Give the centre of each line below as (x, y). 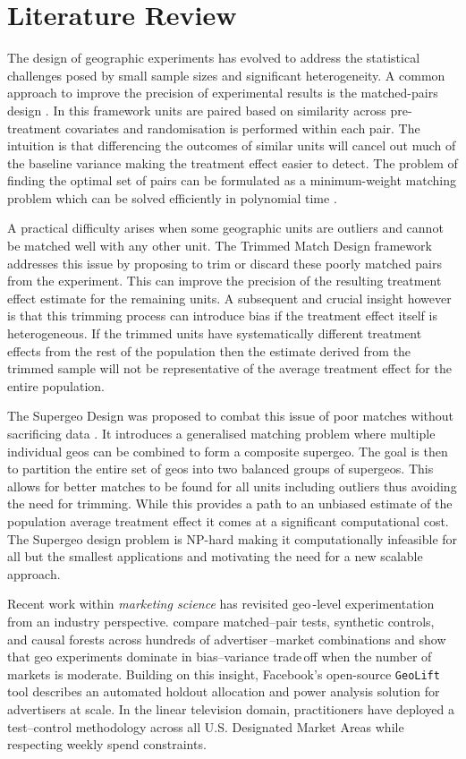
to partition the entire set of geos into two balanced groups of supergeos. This (220, 469)
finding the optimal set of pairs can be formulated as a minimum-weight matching (232, 180)
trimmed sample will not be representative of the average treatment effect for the (229, 368)
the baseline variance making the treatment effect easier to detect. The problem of (233, 162)
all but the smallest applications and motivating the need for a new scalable (215, 556)
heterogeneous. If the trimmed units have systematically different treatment (215, 333)
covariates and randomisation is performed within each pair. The (242, 128)
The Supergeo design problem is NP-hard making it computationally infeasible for (233, 538)
